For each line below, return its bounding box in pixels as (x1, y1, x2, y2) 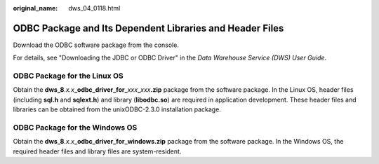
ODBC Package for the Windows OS (13, 123, 138, 132)
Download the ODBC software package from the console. (13, 41, 179, 49)
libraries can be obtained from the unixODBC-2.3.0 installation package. (13, 105, 221, 114)
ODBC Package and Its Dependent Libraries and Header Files (13, 22, 284, 34)
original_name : (13, 4, 58, 12)
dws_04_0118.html (68, 4, 121, 12)
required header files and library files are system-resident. (13, 147, 182, 156)
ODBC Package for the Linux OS (13, 71, 124, 81)
